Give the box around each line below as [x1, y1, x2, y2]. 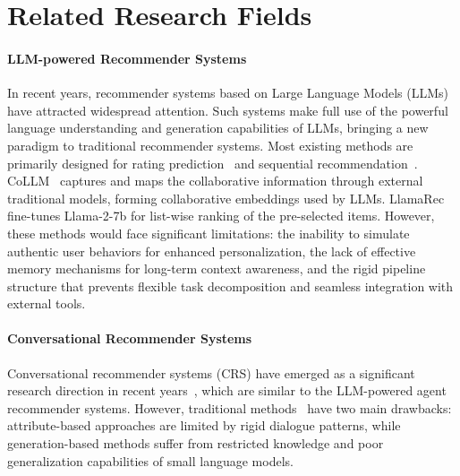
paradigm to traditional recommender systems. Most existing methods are [7, 135, 413, 154]
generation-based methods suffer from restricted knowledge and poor [7, 434, 384, 453]
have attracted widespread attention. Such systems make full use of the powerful [7, 100, 448, 119]
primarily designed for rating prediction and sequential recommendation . [7, 153, 418, 172]
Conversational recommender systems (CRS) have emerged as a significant [7, 363, 415, 382]
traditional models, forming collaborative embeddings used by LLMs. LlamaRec [7, 188, 445, 207]
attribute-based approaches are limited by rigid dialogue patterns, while [7, 416, 401, 435]
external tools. [7, 294, 86, 313]
